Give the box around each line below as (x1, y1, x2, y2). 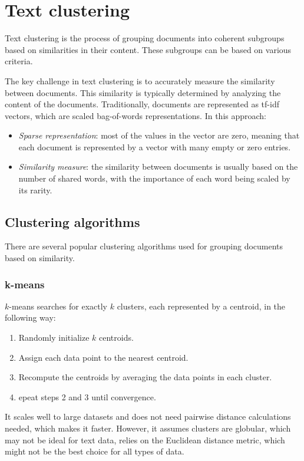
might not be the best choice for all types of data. (5, 445, 184, 457)
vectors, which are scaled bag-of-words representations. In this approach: (5, 109, 267, 121)
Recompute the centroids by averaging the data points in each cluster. (18, 371, 272, 383)
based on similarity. (5, 252, 75, 264)
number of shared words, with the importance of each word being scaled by (18, 172, 290, 185)
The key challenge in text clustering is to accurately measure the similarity (5, 74, 275, 87)
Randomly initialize (18, 331, 90, 344)
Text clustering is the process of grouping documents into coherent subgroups (5, 32, 285, 44)
